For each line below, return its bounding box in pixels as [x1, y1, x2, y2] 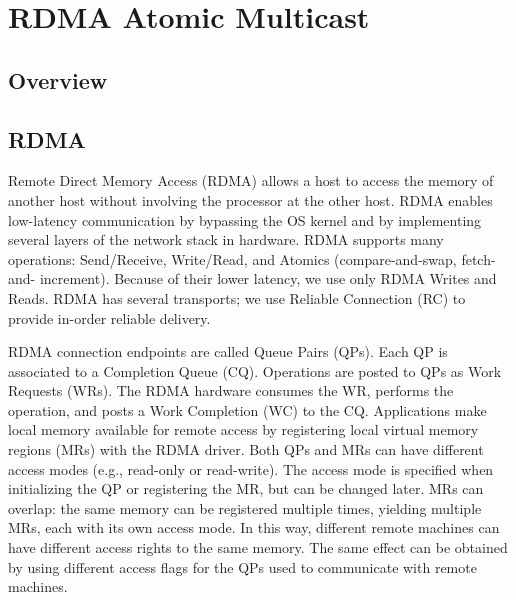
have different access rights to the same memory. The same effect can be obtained [8, 537, 508, 558]
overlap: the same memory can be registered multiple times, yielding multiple [8, 497, 482, 518]
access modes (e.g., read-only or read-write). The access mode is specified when [8, 458, 494, 479]
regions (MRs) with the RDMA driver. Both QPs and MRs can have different [8, 439, 484, 460]
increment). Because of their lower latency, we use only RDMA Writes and [39, 268, 497, 289]
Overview [8, 64, 108, 95]
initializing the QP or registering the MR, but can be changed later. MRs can [8, 478, 484, 499]
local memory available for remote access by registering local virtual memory [8, 419, 479, 440]
